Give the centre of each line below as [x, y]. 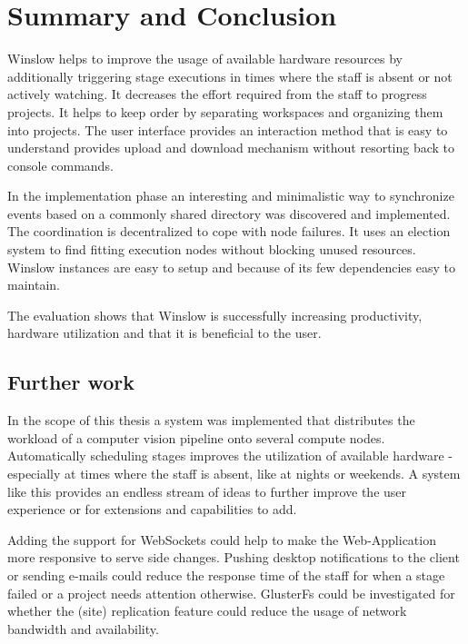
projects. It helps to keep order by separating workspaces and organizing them [225, 111]
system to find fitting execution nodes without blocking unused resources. [212, 249]
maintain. [34, 285]
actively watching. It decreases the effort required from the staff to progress [217, 94]
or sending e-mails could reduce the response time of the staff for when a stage [226, 575]
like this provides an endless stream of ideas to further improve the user [207, 491]
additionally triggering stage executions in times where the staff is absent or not [230, 76]
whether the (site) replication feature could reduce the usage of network [207, 611]
